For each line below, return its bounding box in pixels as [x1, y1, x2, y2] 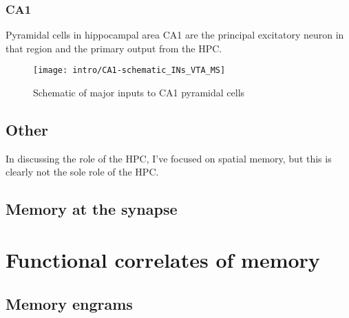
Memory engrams [6, 293, 133, 314]
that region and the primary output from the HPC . [6, 41, 222, 55]
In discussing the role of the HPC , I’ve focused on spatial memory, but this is [6, 151, 332, 165]
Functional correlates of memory [6, 246, 320, 274]
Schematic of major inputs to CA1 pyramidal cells [33, 85, 245, 100]
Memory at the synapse [6, 198, 178, 220]
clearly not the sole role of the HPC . [6, 165, 159, 179]
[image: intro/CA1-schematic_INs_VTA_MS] [33, 65, 226, 76]
